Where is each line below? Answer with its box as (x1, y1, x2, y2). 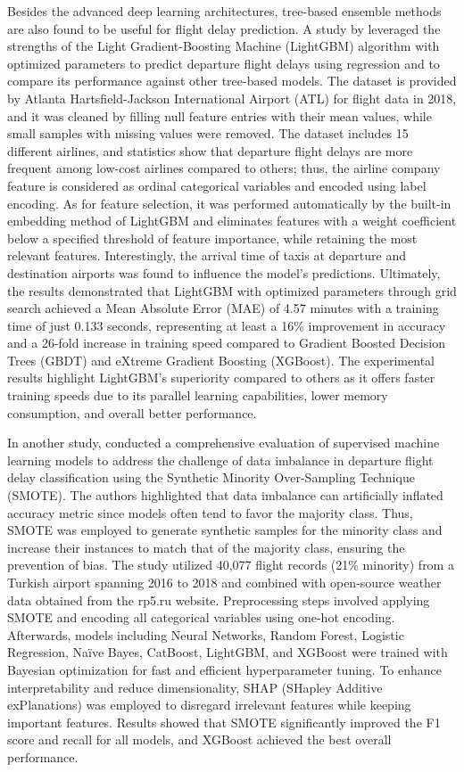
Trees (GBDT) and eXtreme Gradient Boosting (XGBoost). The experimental (7, 350, 435, 369)
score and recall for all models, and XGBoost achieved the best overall (7, 730, 392, 749)
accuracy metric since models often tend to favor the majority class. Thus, (7, 503, 413, 522)
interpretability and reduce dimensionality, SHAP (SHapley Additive (7, 678, 383, 696)
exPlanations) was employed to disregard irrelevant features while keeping (7, 695, 411, 714)
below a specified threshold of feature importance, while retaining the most (7, 228, 418, 247)
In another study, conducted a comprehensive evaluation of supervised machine (7, 433, 440, 452)
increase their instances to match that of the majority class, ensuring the (7, 538, 405, 556)
